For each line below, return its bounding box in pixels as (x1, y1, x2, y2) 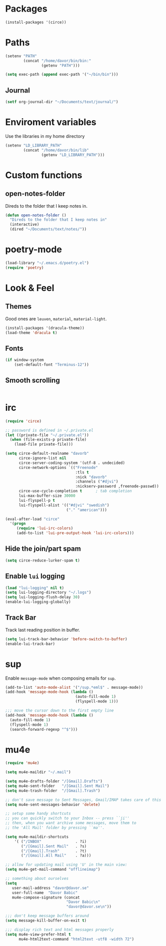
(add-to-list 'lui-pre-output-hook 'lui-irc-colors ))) (16, 531, 135, 536)
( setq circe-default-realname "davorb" (5, 451, 89, 456)
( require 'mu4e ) (5, 761, 39, 766)
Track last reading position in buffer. (5, 627, 80, 633)
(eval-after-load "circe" (5, 516, 60, 522)
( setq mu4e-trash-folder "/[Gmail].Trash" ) (5, 788, 100, 793)
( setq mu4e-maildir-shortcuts (5, 834, 69, 839)
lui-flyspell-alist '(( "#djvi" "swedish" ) (18, 502, 109, 508)
